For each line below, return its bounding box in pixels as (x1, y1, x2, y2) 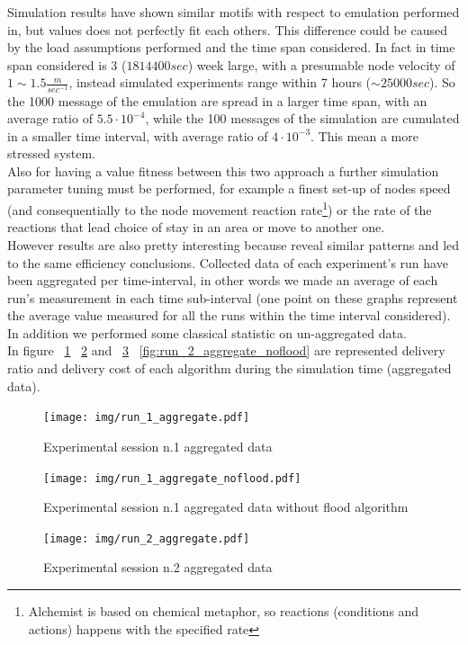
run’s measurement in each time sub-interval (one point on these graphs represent (7, 288, 458, 307)
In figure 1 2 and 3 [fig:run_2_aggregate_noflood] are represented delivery (7, 341, 445, 360)
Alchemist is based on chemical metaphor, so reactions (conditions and (28, 602, 419, 621)
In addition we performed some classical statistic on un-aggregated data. (7, 323, 407, 342)
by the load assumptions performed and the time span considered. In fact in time (7, 38, 455, 57)
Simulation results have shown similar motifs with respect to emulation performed (7, 3, 460, 21)
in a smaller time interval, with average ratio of (7, 126, 268, 145)
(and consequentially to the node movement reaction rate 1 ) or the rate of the (7, 198, 432, 219)
